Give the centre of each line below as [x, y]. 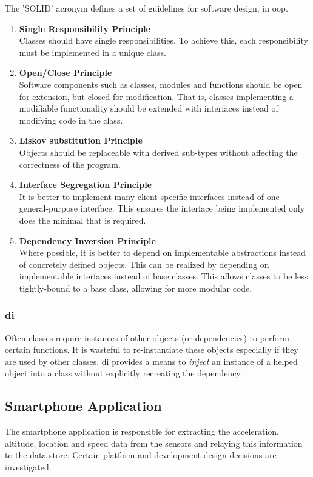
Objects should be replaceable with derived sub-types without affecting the [158, 152]
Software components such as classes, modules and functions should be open [161, 84]
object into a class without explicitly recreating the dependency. [124, 373]
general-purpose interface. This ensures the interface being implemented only [162, 208]
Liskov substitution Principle [81, 140]
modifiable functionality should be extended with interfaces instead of [149, 108]
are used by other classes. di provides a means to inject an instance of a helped [151, 361]
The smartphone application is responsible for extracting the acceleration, [142, 431]
